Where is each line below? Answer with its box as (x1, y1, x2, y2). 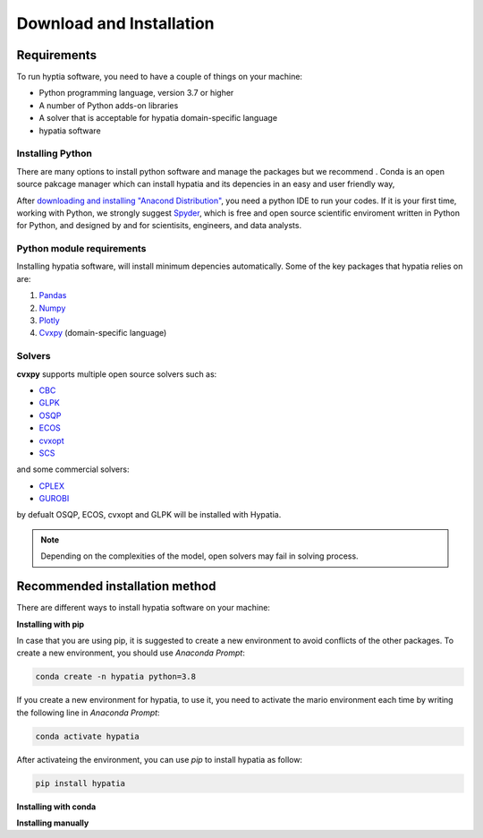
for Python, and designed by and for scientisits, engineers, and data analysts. (16, 220, 302, 231)
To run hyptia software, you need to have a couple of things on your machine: (16, 72, 303, 82)
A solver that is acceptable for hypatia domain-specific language (38, 113, 277, 124)
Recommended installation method (16, 578, 216, 594)
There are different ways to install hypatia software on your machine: (16, 603, 270, 613)
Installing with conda (16, 801, 97, 812)
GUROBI (38, 493, 70, 504)
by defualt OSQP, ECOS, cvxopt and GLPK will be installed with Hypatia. (16, 509, 282, 520)
